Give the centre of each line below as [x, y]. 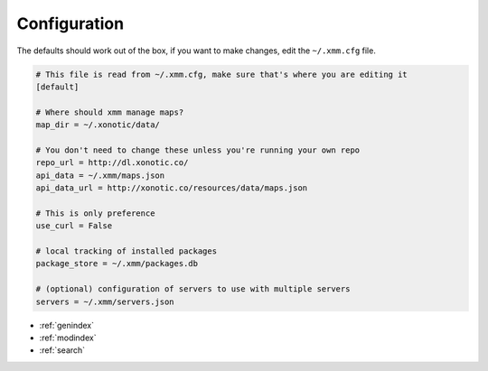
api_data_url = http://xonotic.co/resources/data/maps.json [172, 188]
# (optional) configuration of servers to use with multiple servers [193, 289]
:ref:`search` [62, 350]
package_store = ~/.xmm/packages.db [117, 264]
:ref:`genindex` [67, 325]
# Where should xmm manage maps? [110, 112]
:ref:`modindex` [68, 338]
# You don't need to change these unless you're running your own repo [198, 150]
